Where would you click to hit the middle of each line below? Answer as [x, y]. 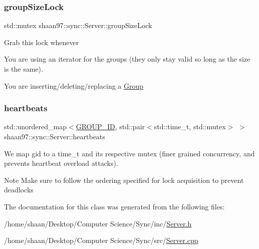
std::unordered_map [36, 127]
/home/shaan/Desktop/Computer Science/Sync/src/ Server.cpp [101, 240]
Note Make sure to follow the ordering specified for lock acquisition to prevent [124, 180]
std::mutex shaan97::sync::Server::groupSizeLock [78, 25]
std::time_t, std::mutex [190, 127]
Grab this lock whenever [42, 42]
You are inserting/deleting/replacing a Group [74, 85]
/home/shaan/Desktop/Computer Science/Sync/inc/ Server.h [98, 223]
